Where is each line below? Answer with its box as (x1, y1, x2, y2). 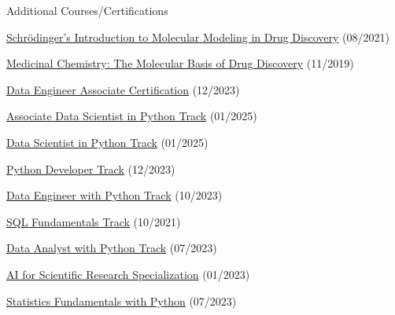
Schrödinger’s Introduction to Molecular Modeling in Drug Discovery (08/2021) (6, 28, 389, 45)
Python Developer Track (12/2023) (6, 160, 175, 177)
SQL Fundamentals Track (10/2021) (6, 213, 181, 229)
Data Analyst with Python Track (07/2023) (6, 240, 217, 256)
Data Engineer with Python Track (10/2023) (6, 187, 223, 203)
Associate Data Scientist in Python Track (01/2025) (6, 108, 257, 124)
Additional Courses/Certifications (6, 2, 168, 18)
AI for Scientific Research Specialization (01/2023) (6, 266, 250, 282)
